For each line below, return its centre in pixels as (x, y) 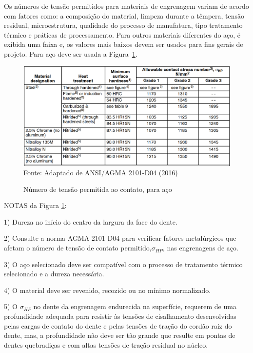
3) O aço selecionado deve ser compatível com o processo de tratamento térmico (123, 264)
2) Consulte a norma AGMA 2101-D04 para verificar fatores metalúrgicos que (120, 238)
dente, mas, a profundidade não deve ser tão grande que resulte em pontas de (120, 335)
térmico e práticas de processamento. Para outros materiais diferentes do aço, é (122, 34)
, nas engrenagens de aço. (200, 248)
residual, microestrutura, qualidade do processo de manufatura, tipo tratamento (123, 25)
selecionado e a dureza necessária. (54, 274)
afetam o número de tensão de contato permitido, (78, 248)
